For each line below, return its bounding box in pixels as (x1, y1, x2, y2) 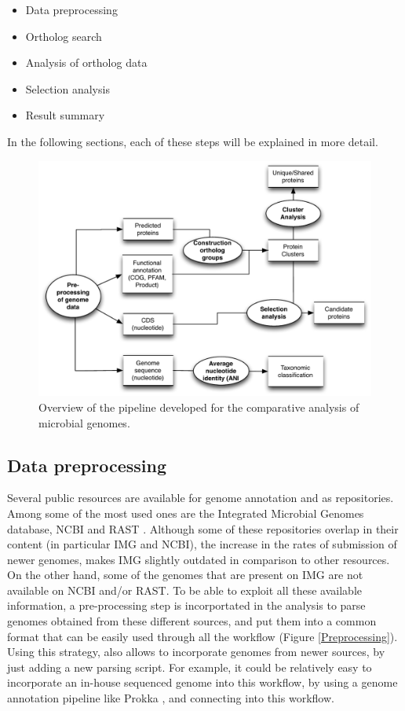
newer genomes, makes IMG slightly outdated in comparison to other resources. (7, 551, 390, 567)
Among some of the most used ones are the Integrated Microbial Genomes (7, 504, 364, 521)
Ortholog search (25, 27, 102, 44)
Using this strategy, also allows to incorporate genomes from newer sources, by (7, 643, 385, 660)
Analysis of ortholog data (25, 54, 148, 71)
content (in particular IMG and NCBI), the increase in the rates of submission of (7, 536, 397, 552)
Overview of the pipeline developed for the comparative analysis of (38, 398, 359, 415)
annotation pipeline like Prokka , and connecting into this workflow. (7, 690, 334, 706)
